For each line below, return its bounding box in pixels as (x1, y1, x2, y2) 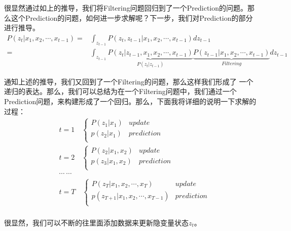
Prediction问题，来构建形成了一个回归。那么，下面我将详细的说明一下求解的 (4, 96, 257, 106)
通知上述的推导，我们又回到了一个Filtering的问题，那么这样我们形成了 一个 (4, 76, 253, 86)
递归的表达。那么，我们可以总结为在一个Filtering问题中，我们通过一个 (4, 86, 237, 97)
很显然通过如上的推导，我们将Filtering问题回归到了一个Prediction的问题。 (4, 3, 248, 13)
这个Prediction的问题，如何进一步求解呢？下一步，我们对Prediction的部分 (11, 12, 253, 23)
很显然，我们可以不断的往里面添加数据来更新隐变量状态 (4, 217, 189, 228)
